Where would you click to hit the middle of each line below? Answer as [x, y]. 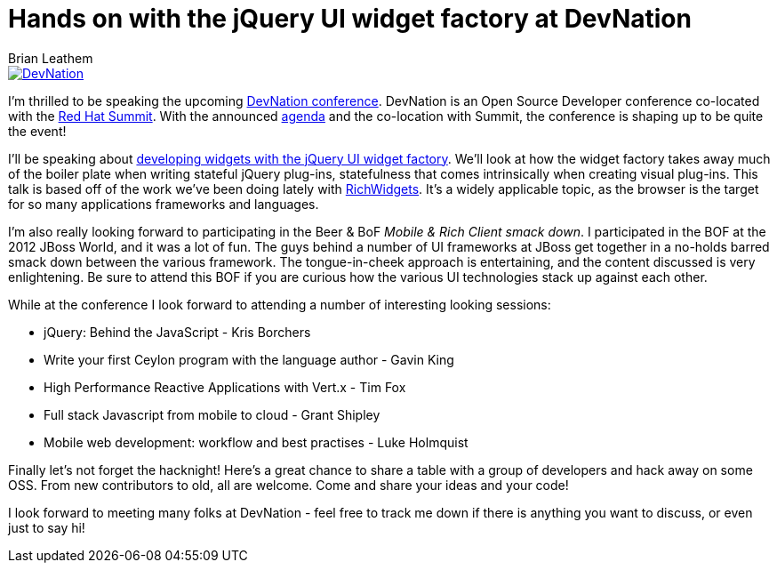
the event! [37, 131]
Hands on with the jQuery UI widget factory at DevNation [350, 19]
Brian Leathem [51, 58]
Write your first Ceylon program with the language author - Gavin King [249, 359]
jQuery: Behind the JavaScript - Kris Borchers [177, 332]
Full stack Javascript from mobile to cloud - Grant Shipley [212, 414]
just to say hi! [47, 527]
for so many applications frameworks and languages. [164, 204]
